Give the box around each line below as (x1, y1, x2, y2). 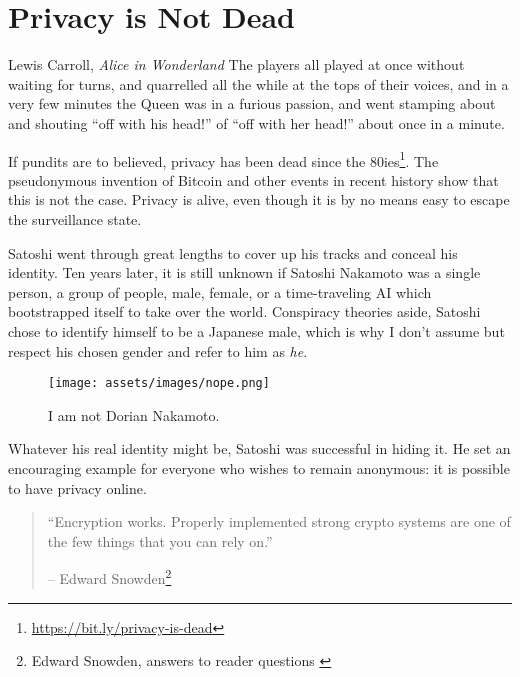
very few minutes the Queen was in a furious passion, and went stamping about (8, 93, 496, 114)
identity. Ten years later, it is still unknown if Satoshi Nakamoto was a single (8, 262, 481, 283)
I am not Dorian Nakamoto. (48, 404, 220, 425)
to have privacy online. (8, 477, 147, 498)
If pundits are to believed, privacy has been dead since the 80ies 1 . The (8, 147, 439, 171)
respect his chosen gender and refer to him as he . (8, 340, 308, 361)
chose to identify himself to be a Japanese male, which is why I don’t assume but (8, 320, 505, 341)
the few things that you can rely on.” (47, 530, 273, 551)
